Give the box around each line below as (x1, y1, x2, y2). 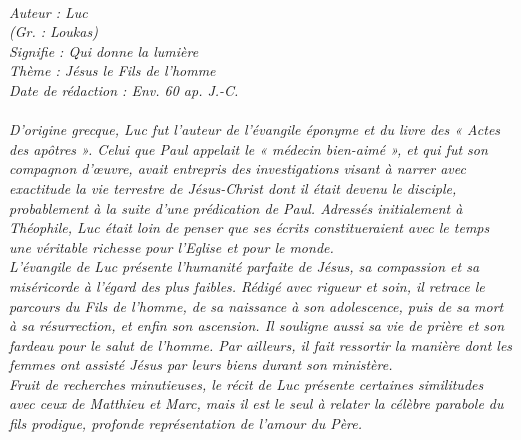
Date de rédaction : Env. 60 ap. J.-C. (9, 79, 239, 100)
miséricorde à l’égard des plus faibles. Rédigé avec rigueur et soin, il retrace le (9, 275, 485, 296)
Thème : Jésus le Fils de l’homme (9, 60, 216, 81)
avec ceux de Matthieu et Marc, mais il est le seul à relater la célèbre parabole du (9, 393, 504, 414)
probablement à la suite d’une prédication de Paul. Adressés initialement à (9, 197, 463, 218)
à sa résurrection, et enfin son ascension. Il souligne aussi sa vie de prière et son (9, 315, 505, 336)
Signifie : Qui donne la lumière (9, 40, 199, 61)
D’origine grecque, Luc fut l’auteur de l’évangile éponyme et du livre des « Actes (9, 119, 501, 140)
